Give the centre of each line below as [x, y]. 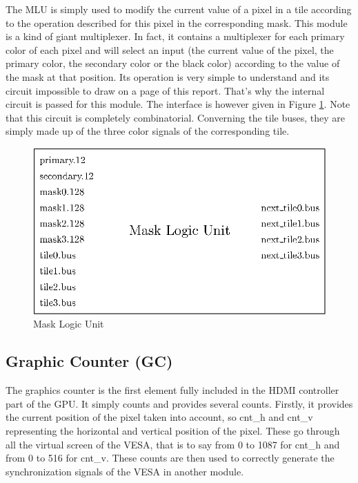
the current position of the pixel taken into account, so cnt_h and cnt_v [159, 417]
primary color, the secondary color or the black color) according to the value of [173, 63]
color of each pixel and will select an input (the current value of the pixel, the [170, 49]
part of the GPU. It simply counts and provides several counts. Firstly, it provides [179, 403]
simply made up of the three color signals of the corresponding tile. [148, 131]
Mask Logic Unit [69, 324]
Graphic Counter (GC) [89, 361]
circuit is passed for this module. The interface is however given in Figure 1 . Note [178, 104]
